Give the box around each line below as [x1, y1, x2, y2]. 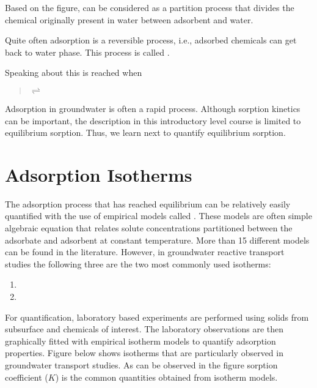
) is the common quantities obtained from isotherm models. [55, 370, 278, 383]
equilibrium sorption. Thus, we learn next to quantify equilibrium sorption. [5, 126, 286, 139]
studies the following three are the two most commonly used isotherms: [5, 257, 271, 270]
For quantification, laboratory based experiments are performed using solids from [5, 310, 309, 323]
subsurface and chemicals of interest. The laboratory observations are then [5, 323, 284, 335]
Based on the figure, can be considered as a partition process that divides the [5, 1, 294, 13]
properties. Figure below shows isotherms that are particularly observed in [5, 346, 283, 359]
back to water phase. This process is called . [5, 45, 170, 58]
